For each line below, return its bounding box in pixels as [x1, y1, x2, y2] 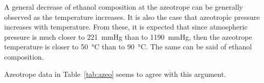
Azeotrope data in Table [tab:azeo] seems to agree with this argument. [4, 68, 226, 79]
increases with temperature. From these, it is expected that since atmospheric [4, 21, 248, 32]
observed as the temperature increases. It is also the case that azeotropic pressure [4, 11, 260, 22]
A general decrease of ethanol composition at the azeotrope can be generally [4, 2, 243, 12]
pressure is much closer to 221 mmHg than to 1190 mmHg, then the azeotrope [4, 31, 252, 42]
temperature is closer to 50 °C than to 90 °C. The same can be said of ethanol [4, 41, 252, 52]
